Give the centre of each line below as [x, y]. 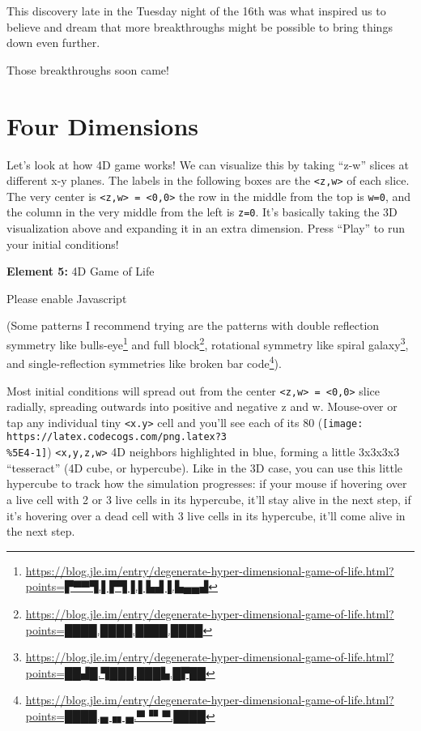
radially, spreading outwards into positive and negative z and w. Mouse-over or [202, 406]
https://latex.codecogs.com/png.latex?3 [117, 437]
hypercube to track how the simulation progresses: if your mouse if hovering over [207, 483]
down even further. [53, 43]
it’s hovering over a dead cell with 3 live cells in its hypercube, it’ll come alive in [206, 515]
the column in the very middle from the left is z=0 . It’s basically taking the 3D [202, 212]
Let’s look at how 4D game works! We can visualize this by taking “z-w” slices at [208, 164]
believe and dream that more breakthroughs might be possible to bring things [200, 26]
